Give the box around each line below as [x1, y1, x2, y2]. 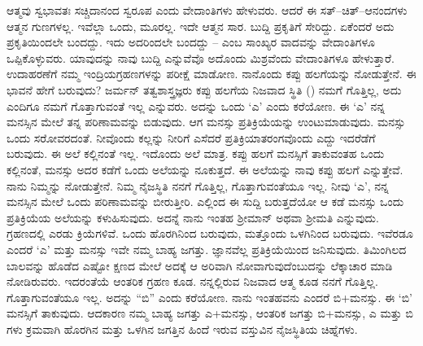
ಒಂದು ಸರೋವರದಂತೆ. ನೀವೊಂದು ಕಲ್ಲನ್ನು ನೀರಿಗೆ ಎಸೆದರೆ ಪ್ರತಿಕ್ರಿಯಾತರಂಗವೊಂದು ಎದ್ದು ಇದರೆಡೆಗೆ [7, 129, 376, 146]
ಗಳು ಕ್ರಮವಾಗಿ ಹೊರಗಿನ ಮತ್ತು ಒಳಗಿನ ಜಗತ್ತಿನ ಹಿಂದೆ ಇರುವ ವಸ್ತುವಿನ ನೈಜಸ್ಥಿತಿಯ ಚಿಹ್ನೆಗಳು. [7, 320, 358, 337]
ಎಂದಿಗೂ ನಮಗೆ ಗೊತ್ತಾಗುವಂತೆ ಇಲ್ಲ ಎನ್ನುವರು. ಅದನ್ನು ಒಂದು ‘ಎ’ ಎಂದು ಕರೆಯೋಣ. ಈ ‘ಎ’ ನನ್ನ [7, 97, 386, 114]
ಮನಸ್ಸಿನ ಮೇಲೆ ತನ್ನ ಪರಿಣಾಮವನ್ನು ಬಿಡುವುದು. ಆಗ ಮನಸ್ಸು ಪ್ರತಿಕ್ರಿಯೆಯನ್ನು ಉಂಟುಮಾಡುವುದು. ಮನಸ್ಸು [7, 113, 406, 130]
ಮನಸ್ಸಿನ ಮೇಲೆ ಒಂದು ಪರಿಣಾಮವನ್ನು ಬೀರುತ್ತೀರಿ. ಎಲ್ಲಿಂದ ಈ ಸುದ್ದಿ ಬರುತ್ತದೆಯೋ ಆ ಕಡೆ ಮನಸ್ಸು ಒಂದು [7, 193, 404, 210]
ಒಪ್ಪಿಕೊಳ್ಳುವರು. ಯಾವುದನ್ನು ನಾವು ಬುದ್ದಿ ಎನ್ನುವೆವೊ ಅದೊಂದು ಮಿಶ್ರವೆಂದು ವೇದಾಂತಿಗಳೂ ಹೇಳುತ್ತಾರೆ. [7, 49, 395, 66]
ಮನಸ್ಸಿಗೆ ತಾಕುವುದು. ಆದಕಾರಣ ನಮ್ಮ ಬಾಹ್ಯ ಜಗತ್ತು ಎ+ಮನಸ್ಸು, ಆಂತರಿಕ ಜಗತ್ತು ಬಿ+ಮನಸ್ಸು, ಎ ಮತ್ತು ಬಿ [7, 304, 413, 322]
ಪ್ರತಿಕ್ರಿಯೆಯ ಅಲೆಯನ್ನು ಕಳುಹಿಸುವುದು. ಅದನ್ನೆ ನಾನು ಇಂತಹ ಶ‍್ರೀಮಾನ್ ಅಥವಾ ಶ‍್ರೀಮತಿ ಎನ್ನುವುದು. [7, 208, 379, 226]
